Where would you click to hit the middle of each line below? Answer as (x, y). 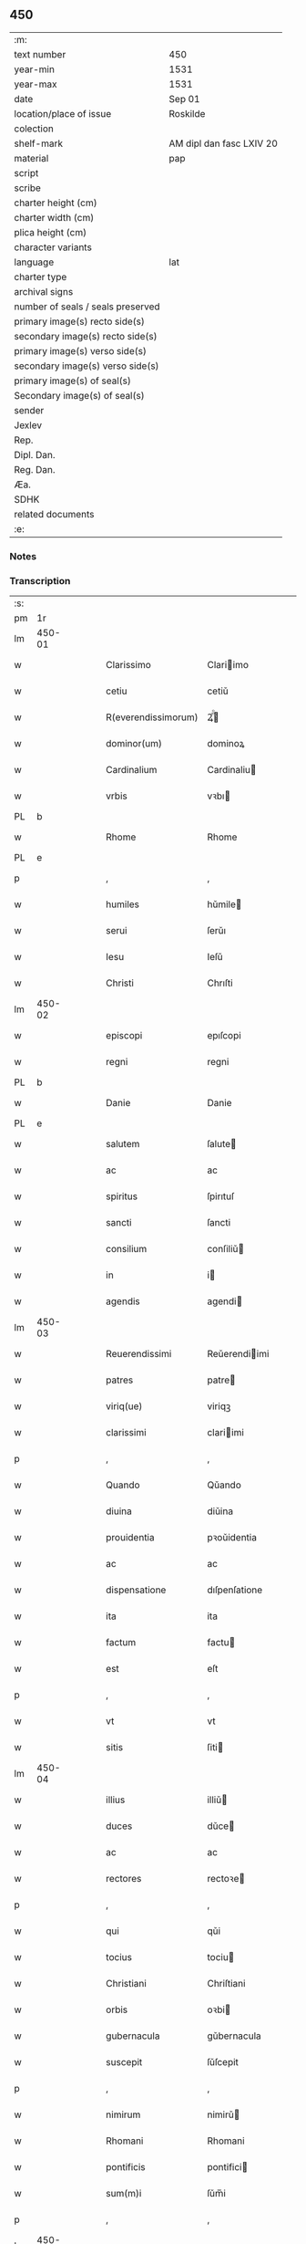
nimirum (123, 2114)
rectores (124, 1879)
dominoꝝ (226, 744)
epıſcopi (224, 1036)
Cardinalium (132, 770)
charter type (41, 277)
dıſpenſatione (235, 1590)
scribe (27, 188)
